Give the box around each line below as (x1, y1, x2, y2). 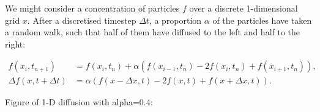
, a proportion (149, 13, 202, 26)
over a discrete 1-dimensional (189, 2, 298, 14)
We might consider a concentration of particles (5, 2, 180, 14)
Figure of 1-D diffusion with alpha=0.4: (5, 96, 153, 108)
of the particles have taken (212, 13, 312, 26)
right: (5, 37, 26, 50)
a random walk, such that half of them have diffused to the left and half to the (5, 26, 300, 38)
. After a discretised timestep (27, 13, 136, 26)
